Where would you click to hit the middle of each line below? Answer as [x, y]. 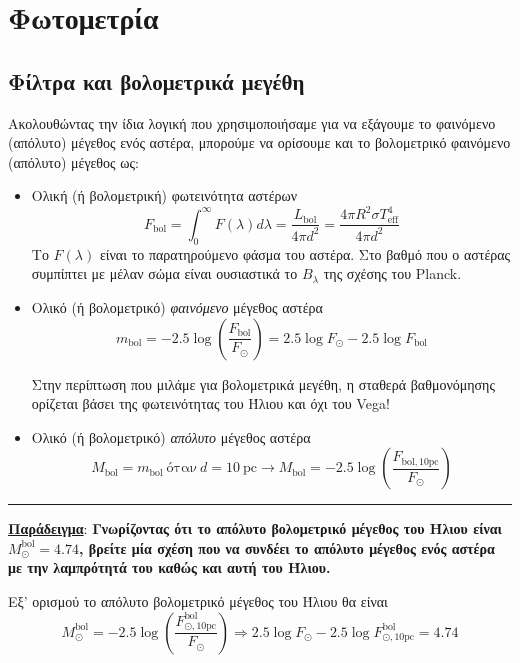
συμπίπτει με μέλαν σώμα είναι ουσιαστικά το [164, 273]
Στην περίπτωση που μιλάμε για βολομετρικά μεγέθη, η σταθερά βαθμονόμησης [263, 383]
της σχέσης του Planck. [392, 273]
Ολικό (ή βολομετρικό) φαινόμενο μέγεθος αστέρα [177, 306]
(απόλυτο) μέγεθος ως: [73, 161]
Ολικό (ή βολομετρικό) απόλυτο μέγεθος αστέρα [171, 436]
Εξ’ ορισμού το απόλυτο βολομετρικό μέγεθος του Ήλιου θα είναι [198, 601]
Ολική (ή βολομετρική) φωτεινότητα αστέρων [164, 195]
